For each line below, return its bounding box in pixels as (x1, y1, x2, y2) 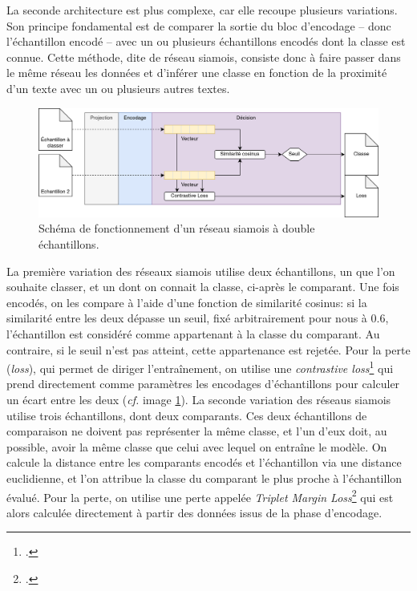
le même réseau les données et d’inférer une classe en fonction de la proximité (6, 64, 387, 81)
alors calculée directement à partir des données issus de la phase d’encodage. (6, 504, 383, 520)
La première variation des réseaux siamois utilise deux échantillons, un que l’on (6, 262, 395, 279)
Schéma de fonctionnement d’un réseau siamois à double (38, 220, 315, 237)
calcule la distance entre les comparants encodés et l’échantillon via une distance (6, 454, 402, 471)
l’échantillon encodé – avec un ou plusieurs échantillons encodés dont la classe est (6, 33, 406, 50)
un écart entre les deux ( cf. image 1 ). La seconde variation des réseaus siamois (6, 391, 391, 407)
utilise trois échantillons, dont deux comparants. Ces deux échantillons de (6, 407, 367, 423)
